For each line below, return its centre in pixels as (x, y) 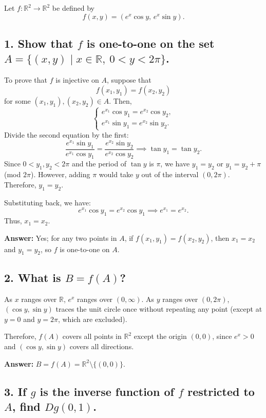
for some (17, 100)
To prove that (26, 80)
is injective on (77, 80)
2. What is (33, 277)
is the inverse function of (107, 391)
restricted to (221, 391)
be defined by (73, 8)
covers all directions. (102, 346)
